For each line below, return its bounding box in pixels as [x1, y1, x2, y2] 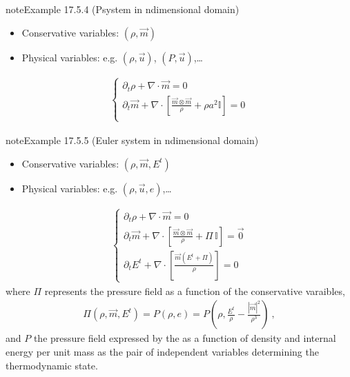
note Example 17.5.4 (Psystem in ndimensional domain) [6, 2, 240, 16]
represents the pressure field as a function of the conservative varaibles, [44, 283, 345, 298]
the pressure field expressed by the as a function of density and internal [33, 331, 336, 345]
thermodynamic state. [6, 358, 98, 372]
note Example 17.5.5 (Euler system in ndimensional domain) [6, 132, 259, 147]
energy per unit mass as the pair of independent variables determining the [6, 345, 319, 359]
